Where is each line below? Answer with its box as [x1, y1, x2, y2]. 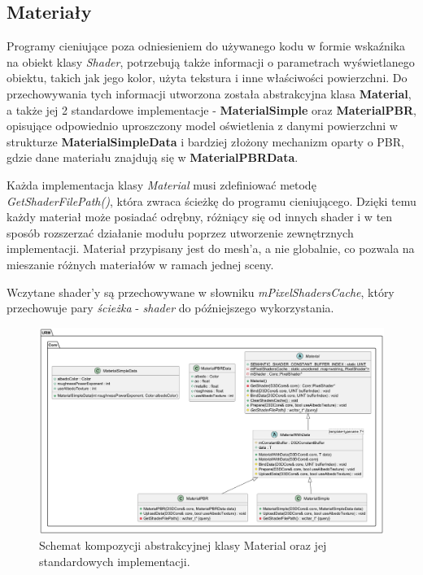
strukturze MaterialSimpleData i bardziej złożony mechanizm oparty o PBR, [7, 133, 404, 150]
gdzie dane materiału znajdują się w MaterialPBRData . [7, 149, 299, 166]
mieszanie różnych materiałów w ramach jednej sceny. [7, 255, 274, 272]
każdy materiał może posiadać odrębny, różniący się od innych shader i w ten [7, 208, 393, 225]
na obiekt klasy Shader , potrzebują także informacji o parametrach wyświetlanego [7, 53, 415, 70]
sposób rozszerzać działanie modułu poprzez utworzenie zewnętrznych [7, 224, 354, 241]
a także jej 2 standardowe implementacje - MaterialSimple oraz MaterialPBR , [7, 101, 416, 118]
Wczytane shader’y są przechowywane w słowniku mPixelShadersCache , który [7, 283, 395, 300]
